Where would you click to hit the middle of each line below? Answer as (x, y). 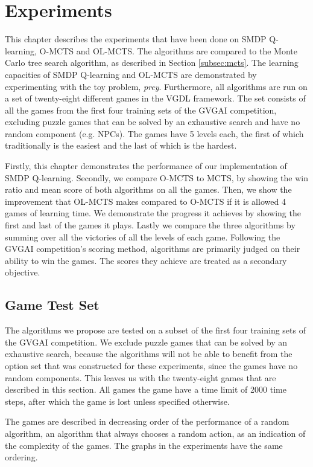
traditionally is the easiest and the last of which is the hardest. (121, 145)
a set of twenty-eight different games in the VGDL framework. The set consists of (155, 98)
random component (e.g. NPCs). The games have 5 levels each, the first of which (154, 133)
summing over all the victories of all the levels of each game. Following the (143, 237)
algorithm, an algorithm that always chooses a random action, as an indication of (155, 433)
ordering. (21, 457)
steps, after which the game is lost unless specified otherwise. (117, 401)
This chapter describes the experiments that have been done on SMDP (136, 39)
